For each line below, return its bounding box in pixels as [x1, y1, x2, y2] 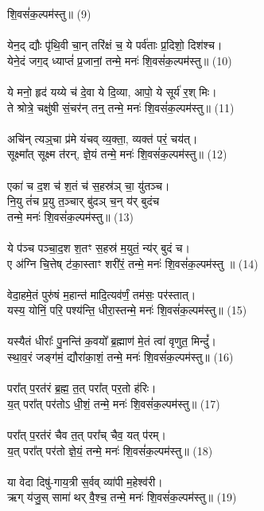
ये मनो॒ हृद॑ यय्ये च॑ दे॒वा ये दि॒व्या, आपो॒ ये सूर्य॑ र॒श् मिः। [7, 83, 217, 99]
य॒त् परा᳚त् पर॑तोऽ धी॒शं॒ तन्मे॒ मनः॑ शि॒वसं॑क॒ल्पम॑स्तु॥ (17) [7, 395, 220, 412]
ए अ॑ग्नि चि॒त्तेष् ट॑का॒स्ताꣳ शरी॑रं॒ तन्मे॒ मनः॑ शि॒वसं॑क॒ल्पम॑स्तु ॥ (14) [7, 255, 258, 271]
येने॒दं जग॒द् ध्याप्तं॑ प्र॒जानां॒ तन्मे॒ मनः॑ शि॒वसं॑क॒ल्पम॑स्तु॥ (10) [7, 52, 232, 68]
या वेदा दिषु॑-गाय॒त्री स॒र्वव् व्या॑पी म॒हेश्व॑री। [7, 473, 163, 490]
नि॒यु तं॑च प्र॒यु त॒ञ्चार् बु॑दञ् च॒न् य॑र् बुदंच [7, 193, 160, 209]
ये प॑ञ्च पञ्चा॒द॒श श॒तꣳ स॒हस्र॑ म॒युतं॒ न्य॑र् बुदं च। [7, 239, 190, 255]
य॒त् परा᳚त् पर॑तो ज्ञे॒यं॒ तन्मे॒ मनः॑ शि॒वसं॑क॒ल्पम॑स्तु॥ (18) [7, 442, 213, 458]
